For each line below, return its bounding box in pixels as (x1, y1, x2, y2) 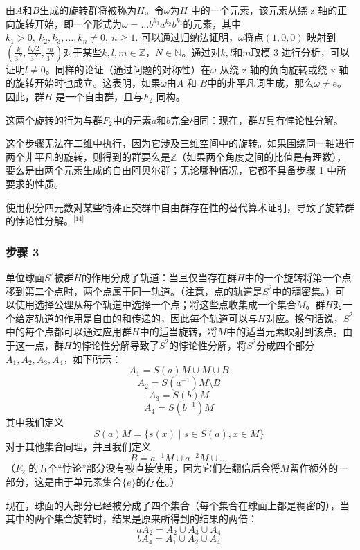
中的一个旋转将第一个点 (244, 269, 352, 284)
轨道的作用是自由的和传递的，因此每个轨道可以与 (34, 310, 258, 325)
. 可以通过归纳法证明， (135, 30, 238, 44)
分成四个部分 (256, 337, 315, 352)
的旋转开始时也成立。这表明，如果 (6, 76, 161, 90)
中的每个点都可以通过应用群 (6, 324, 132, 339)
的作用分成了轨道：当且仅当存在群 (81, 269, 237, 284)
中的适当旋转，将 (139, 324, 217, 339)
